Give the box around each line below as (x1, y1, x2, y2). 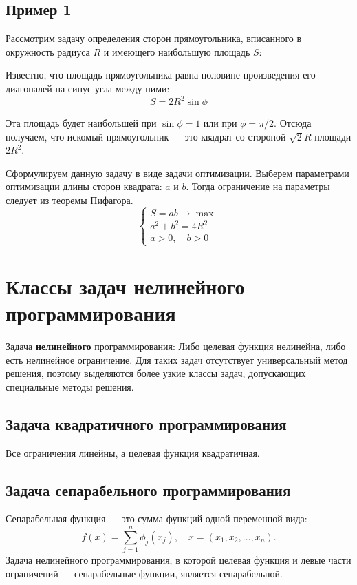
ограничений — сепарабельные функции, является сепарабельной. (6, 566, 283, 580)
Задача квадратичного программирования (6, 413, 287, 434)
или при (203, 116, 237, 130)
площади (314, 129, 351, 143)
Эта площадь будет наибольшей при (6, 116, 157, 130)
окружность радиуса (6, 44, 90, 59)
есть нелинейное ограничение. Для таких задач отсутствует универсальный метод (6, 352, 348, 367)
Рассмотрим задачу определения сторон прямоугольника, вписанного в (6, 31, 302, 45)
